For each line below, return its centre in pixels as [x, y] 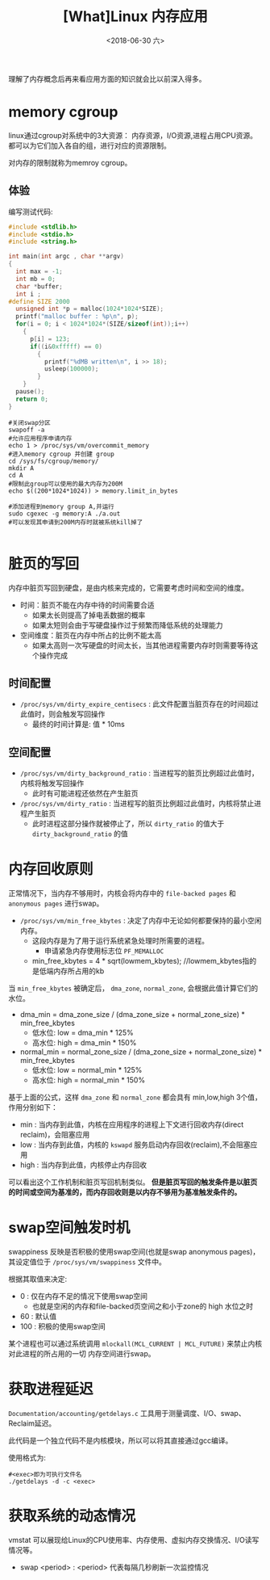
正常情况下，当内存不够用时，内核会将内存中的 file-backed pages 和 [122, 893]
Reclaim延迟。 [32, 1423]
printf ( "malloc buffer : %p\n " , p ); [77, 317]
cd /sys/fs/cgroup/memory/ [54, 461]
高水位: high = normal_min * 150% [89, 1080]
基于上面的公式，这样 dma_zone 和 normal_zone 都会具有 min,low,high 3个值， [135, 1097]
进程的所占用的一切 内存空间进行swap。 [89, 1354]
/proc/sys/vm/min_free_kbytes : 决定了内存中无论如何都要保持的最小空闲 [141, 921]
